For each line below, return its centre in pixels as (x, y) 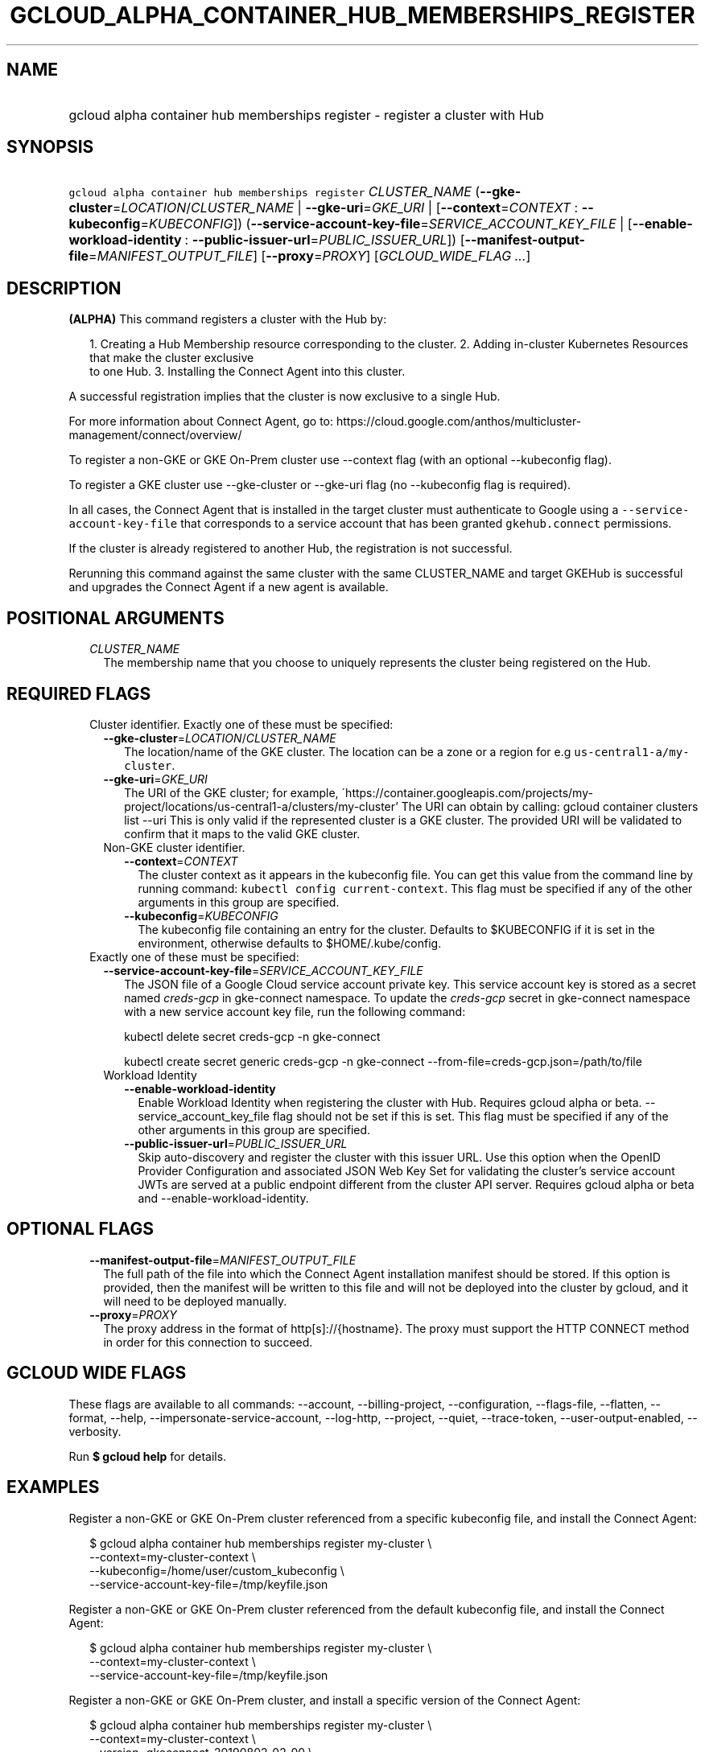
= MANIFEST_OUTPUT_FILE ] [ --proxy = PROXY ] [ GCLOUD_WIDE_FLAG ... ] (310, 256)
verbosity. (95, 1431)
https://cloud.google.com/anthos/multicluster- (459, 422)
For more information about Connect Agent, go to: (201, 422)
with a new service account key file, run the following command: (295, 1011)
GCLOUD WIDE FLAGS (97, 1373)
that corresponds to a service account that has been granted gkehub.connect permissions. (426, 524)
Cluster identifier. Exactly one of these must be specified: (241, 724)
